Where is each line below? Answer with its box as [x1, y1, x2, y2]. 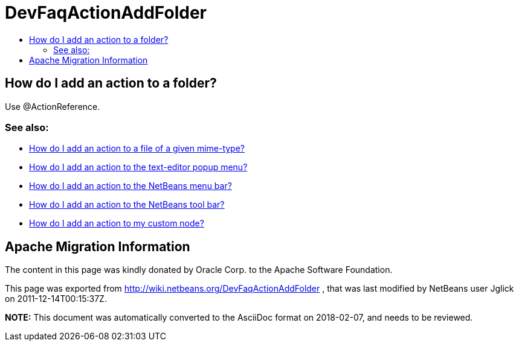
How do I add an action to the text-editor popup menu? [29, 162, 248, 173]
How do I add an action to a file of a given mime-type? [29, 143, 245, 154]
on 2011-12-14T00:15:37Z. [5, 293, 107, 304]
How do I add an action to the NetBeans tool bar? [29, 199, 225, 210]
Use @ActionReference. [5, 101, 100, 112]
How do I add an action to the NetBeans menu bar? [29, 181, 232, 191]
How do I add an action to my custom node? [29, 218, 204, 229]
